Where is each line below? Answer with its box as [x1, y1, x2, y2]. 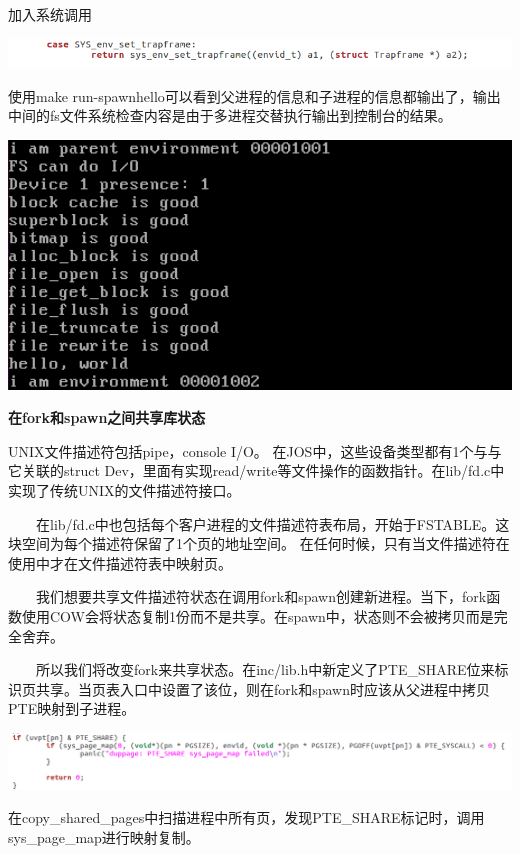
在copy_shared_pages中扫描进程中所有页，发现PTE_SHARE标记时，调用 [8, 807, 485, 828]
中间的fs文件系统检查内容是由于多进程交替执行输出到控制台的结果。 [8, 105, 452, 126]
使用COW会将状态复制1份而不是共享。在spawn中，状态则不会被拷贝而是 [21, 606, 494, 627]
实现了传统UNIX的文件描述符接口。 [8, 480, 241, 501]
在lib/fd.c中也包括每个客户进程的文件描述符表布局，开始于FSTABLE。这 [35, 513, 510, 534]
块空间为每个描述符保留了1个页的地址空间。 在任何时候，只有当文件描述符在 [8, 533, 510, 554]
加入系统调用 [8, 4, 92, 24]
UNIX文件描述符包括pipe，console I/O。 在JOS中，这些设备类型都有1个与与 [8, 440, 502, 461]
